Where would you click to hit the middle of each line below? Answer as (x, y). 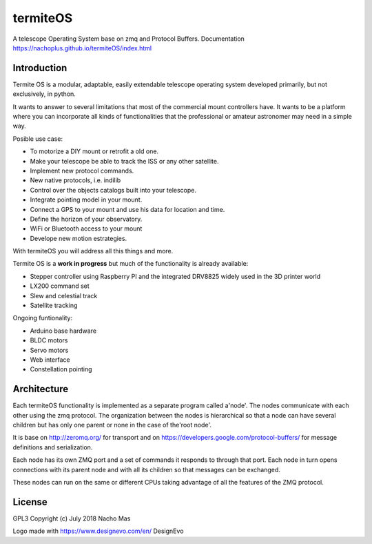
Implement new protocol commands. (82, 171)
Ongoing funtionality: (42, 318)
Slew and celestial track (64, 295)
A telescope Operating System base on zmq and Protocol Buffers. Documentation (128, 39)
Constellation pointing (61, 369)
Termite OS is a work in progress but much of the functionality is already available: (131, 264)
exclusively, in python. (44, 94)
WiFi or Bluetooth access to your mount (86, 229)
